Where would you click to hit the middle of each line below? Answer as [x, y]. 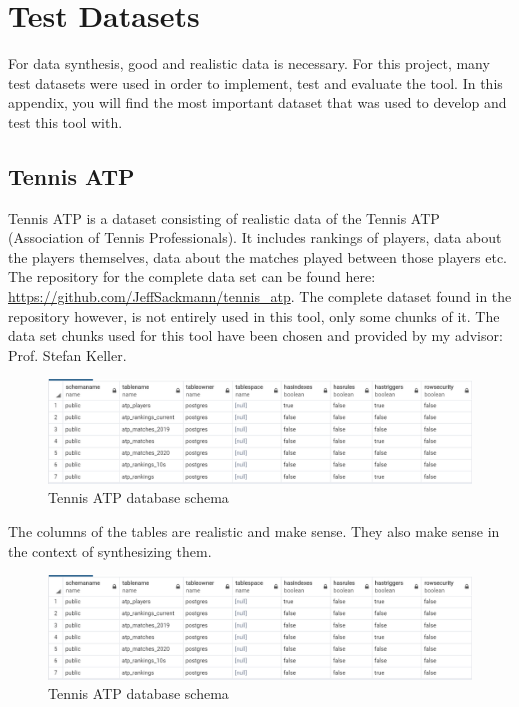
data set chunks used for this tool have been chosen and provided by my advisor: [255, 335]
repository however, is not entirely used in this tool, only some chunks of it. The [254, 315]
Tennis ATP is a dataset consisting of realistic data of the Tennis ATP [224, 217]
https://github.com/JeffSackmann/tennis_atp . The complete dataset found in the [260, 296]
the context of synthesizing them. [110, 550]
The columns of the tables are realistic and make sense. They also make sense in [254, 530]
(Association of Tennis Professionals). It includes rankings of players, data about [255, 237]
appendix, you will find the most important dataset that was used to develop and [257, 102]
